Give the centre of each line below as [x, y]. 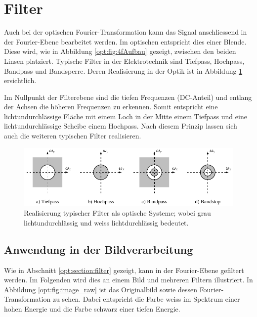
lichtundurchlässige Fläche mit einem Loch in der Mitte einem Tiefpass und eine [126, 116]
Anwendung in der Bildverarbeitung [99, 249]
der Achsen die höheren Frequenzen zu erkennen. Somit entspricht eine [111, 107]
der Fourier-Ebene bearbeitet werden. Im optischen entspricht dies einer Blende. [125, 41]
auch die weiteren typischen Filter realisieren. [73, 136]
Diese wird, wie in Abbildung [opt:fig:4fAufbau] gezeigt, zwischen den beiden [120, 51]
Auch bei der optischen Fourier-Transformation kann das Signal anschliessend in [126, 32]
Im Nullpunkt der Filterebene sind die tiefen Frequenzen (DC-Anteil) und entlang [128, 97]
